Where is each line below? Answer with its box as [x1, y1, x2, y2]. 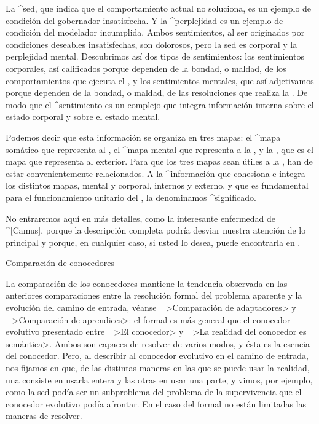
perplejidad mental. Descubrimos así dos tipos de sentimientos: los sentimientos [6, 50, 304, 63]
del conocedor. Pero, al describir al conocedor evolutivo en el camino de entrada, [6, 349, 309, 362]
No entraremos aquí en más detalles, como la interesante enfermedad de [6, 211, 276, 224]
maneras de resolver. [6, 409, 82, 422]
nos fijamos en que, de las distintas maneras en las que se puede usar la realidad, [6, 361, 310, 374]
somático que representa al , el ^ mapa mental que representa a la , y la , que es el [6, 143, 313, 155]
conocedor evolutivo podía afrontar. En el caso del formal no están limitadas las [6, 397, 307, 410]
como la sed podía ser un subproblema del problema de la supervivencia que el [6, 385, 302, 398]
